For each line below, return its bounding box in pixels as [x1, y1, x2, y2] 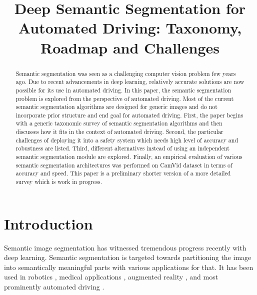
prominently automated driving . [4, 281, 104, 292]
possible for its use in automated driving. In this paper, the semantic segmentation [15, 85, 231, 94]
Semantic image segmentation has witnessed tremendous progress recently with [4, 242, 246, 252]
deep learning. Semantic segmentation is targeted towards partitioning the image [4, 252, 251, 262]
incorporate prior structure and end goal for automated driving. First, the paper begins [15, 110, 243, 119]
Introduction [4, 213, 93, 233]
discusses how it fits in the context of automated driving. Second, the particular [15, 127, 223, 136]
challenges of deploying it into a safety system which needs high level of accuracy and [15, 135, 238, 144]
